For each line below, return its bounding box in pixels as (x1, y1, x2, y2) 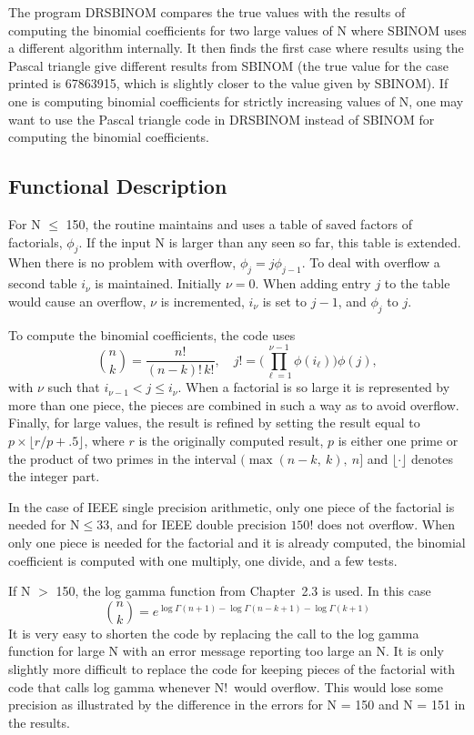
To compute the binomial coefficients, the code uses (8, 325, 296, 344)
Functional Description (8, 172, 227, 200)
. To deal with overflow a (301, 253, 440, 272)
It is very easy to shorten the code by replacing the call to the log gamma (8, 623, 419, 642)
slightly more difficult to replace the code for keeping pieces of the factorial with (8, 659, 456, 678)
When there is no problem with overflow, (8, 253, 237, 272)
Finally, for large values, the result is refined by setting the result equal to (8, 413, 420, 432)
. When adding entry (255, 274, 371, 293)
